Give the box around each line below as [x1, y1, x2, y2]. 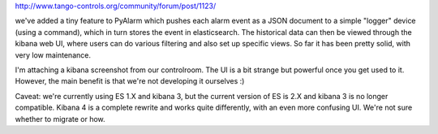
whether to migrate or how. [15, 114, 105, 123]
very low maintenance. [15, 50, 91, 60]
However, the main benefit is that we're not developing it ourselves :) [15, 76, 245, 86]
